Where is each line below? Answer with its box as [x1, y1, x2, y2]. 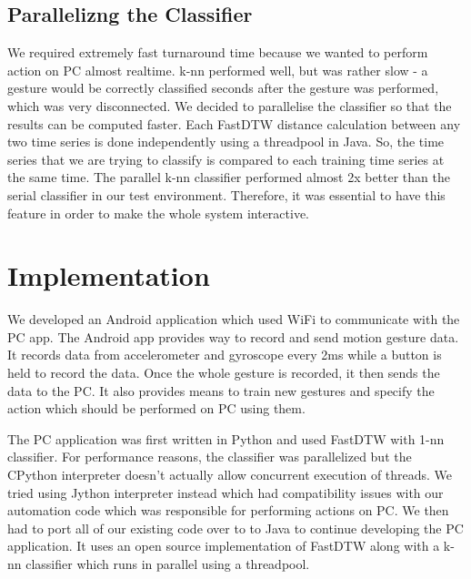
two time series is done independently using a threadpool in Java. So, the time [7, 132, 445, 151]
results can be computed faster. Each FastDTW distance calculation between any [7, 114, 461, 133]
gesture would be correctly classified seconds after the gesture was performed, [7, 78, 439, 97]
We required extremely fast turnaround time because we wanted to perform [7, 43, 428, 62]
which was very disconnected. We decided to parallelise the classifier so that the [7, 96, 452, 115]
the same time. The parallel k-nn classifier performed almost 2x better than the [7, 168, 450, 187]
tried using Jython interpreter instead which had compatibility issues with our [7, 482, 444, 502]
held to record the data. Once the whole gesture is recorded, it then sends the [7, 363, 440, 382]
